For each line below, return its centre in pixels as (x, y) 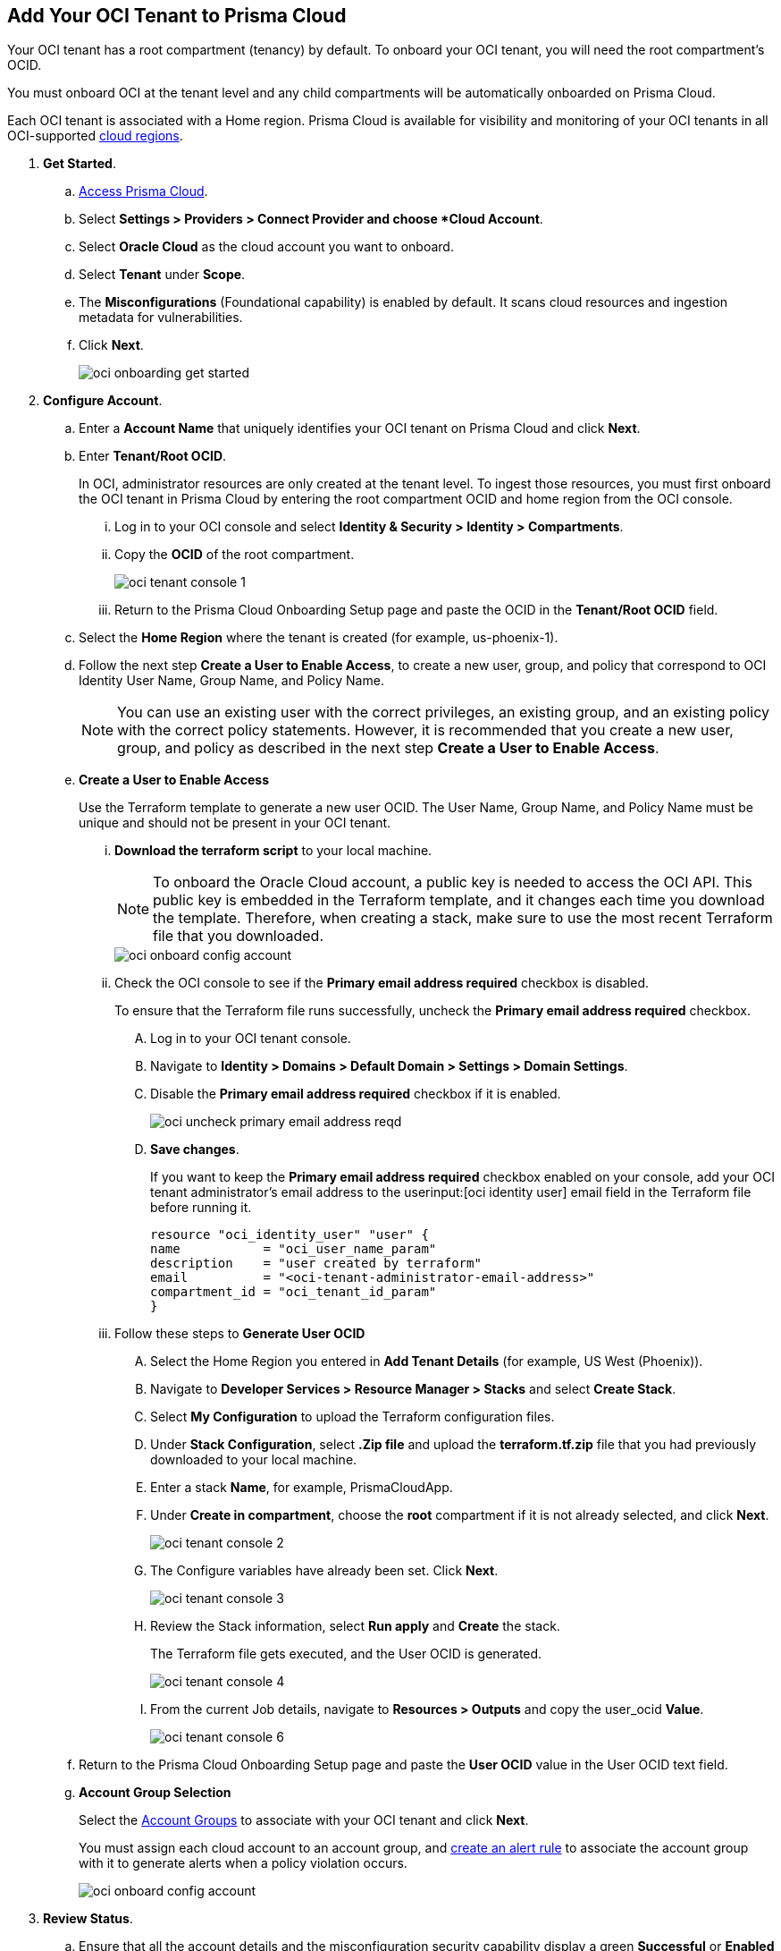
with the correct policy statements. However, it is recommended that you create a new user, (425, 730)
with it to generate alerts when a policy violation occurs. (243, 1863)
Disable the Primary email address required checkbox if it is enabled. (356, 1094)
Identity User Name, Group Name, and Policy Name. (231, 681)
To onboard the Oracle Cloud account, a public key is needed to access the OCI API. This (453, 882)
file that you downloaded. (238, 936)
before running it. (201, 1208)
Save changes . (195, 1149)
